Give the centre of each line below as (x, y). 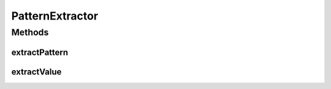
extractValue (36, 72)
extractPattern (40, 52)
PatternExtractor (55, 16)
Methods (30, 32)
